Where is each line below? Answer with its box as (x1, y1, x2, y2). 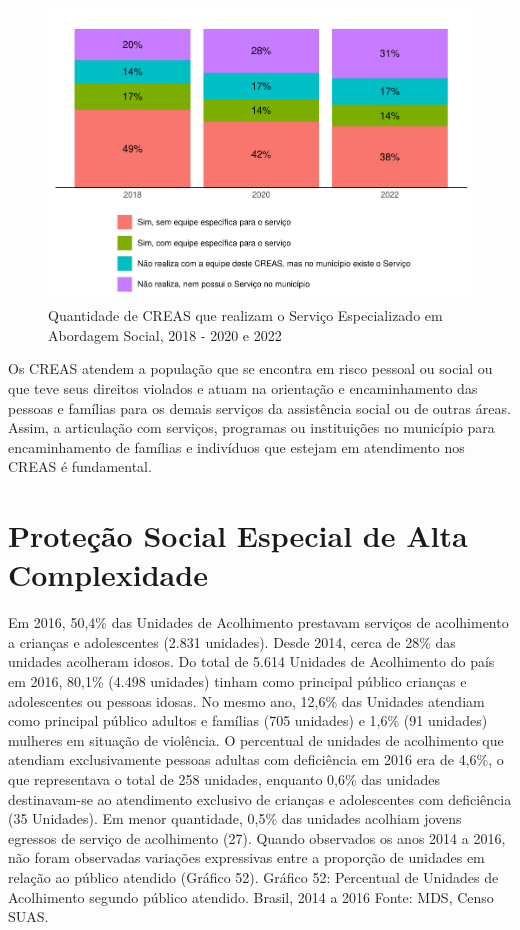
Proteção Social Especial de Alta (8, 515, 468, 556)
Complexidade (8, 554, 208, 595)
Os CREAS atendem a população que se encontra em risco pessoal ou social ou (8, 358, 493, 379)
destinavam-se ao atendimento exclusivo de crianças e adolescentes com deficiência (8, 788, 512, 809)
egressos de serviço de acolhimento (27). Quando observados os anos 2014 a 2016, (8, 827, 506, 848)
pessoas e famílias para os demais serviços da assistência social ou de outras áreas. (8, 397, 511, 418)
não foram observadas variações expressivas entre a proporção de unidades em (8, 847, 485, 868)
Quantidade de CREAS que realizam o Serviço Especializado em (48, 305, 443, 326)
